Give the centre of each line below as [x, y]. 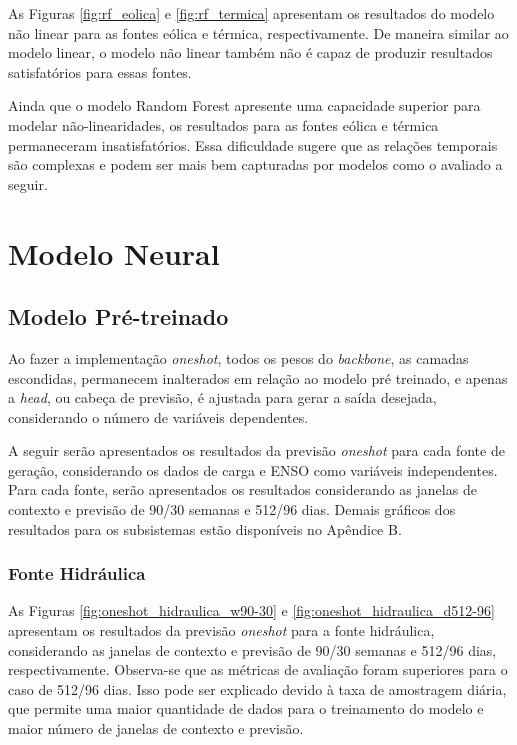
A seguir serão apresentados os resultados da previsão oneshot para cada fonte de [256, 450]
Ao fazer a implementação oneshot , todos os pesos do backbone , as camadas [238, 357]
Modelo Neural [114, 252]
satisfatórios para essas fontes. [100, 71]
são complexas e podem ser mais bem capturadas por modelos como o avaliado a [255, 164]
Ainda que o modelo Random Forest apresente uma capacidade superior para [244, 105]
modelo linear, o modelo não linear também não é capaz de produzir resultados [250, 52]
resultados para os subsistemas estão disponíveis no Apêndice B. [205, 528]
